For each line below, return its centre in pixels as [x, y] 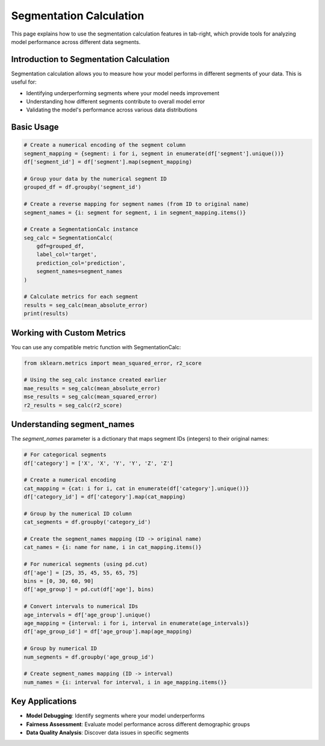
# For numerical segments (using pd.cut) [86, 564]
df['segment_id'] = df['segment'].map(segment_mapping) [108, 162]
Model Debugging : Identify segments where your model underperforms [115, 716]
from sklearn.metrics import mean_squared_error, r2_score [113, 363]
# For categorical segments [65, 455]
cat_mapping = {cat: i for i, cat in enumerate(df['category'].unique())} [137, 488]
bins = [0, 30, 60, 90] [59, 581]
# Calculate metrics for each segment [81, 297]
